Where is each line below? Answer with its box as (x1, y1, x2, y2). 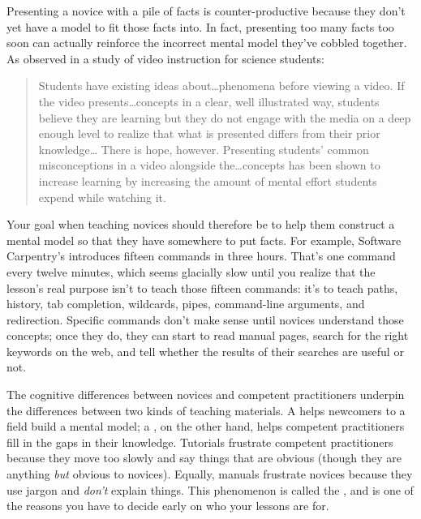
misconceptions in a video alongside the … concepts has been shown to (38, 157, 380, 174)
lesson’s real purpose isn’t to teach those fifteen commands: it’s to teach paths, (6, 279, 398, 296)
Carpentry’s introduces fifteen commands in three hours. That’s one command (6, 247, 396, 264)
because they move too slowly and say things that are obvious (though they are (6, 449, 402, 466)
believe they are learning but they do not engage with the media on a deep (38, 109, 411, 126)
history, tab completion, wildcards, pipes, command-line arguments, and (6, 295, 365, 312)
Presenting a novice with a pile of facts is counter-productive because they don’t (6, 2, 406, 19)
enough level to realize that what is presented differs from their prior (38, 125, 380, 142)
